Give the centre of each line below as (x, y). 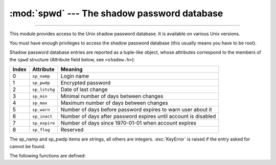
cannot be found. (28, 146)
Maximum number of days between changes (114, 103)
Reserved (72, 130)
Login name (75, 76)
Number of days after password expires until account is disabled (138, 116)
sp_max (40, 103)
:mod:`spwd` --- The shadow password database (116, 13)
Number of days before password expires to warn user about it (136, 110)
